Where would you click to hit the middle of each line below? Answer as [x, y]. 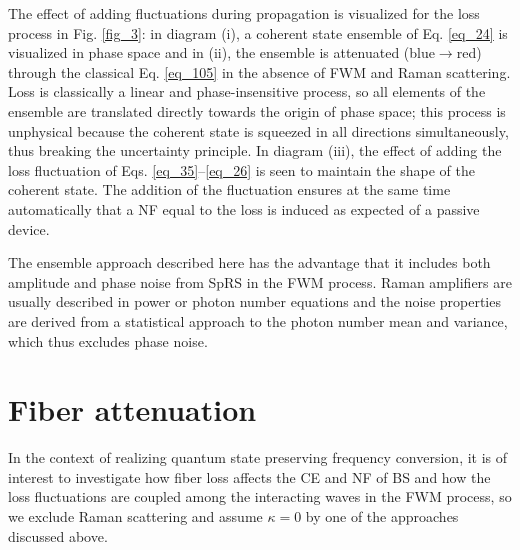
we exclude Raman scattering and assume [135, 516]
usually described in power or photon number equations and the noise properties [254, 301]
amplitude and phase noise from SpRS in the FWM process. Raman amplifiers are [260, 281]
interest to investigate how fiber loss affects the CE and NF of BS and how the [249, 476]
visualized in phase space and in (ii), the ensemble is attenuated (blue [221, 52]
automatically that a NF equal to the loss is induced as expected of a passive [244, 208]
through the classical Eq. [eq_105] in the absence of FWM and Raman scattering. [259, 71]
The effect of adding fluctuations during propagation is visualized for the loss [244, 13]
